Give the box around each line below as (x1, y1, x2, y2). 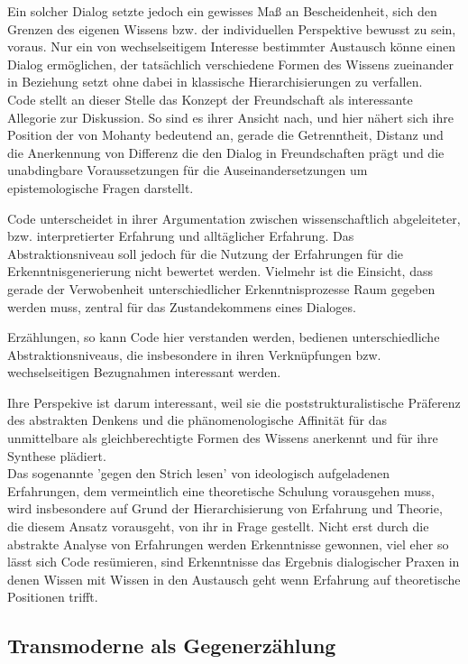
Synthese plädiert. (7, 446, 106, 465)
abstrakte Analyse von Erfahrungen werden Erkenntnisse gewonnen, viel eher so (7, 534, 449, 553)
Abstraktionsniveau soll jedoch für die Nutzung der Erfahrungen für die (7, 244, 404, 263)
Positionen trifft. (7, 587, 98, 606)
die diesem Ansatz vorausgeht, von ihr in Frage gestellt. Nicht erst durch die (7, 517, 429, 536)
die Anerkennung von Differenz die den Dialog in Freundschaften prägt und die (7, 143, 445, 161)
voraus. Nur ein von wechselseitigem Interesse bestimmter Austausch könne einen (7, 37, 455, 56)
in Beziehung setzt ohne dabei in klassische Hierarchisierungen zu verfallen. (7, 72, 423, 91)
